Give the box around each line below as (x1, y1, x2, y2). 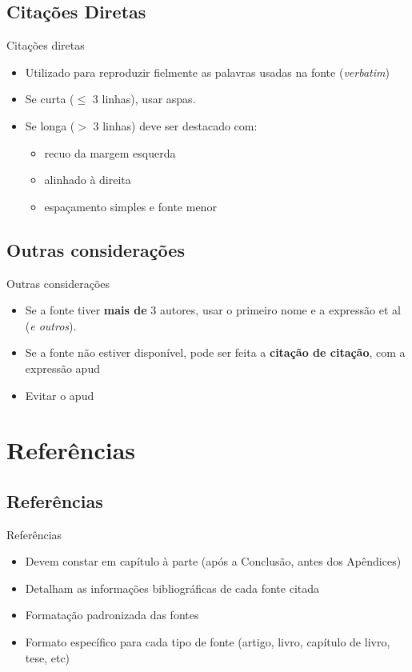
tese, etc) (25, 649, 70, 666)
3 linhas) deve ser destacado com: (93, 117, 258, 134)
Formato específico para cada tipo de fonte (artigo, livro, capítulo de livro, (25, 634, 390, 650)
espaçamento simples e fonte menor (44, 198, 217, 214)
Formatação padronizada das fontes (25, 606, 199, 623)
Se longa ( (25, 117, 75, 134)
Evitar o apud (25, 386, 94, 403)
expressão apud (25, 359, 100, 376)
